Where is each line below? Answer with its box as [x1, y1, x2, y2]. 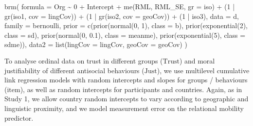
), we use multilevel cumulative [157, 65, 250, 75]
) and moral [179, 55, 215, 65]
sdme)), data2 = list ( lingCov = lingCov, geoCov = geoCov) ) [4, 39, 187, 49]
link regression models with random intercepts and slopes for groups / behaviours [4, 75, 248, 85]
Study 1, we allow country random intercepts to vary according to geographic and [4, 94, 249, 104]
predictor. [4, 112, 34, 123]
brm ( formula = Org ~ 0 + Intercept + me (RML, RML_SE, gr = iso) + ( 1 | [4, 1, 235, 11]
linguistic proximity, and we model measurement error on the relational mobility [4, 103, 244, 113]
